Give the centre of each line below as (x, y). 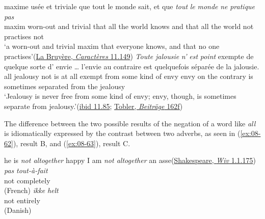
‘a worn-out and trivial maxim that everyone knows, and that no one (112, 46)
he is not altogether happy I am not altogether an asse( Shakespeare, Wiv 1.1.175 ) (130, 160)
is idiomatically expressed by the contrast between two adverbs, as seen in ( (122, 133)
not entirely (22, 200)
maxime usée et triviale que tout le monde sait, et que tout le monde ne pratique (130, 6)
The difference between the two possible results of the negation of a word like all (130, 123)
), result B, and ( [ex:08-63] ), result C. (72, 143)
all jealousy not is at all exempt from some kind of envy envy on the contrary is (129, 76)
